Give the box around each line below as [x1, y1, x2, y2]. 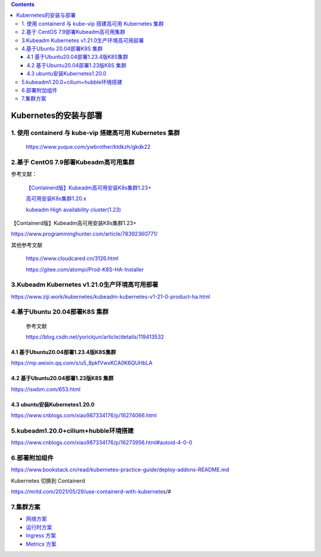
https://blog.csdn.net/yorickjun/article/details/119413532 [26, 333, 165, 340]
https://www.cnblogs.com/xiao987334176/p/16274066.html [11, 412, 157, 419]
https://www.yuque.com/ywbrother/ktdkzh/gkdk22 [26, 143, 151, 151]
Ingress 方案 [26, 532, 56, 539]
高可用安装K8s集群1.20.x [26, 195, 86, 202]
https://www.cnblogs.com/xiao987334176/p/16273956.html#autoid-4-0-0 [11, 439, 193, 446]
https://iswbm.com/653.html [11, 386, 81, 393]
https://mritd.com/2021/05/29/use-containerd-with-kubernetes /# [11, 488, 172, 495]
